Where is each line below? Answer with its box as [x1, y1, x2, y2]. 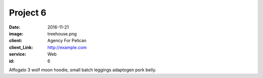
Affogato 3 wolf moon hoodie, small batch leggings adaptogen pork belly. [9, 67, 157, 73]
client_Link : [9, 44, 34, 50]
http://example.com [47, 44, 87, 50]
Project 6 [9, 7, 46, 18]
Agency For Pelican [47, 38, 87, 44]
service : [9, 51, 26, 57]
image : [9, 31, 24, 36]
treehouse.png [47, 31, 77, 36]
